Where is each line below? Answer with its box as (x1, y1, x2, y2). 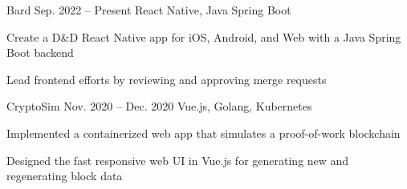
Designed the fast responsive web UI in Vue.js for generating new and (6, 151, 349, 168)
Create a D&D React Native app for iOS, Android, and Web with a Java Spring (6, 28, 401, 45)
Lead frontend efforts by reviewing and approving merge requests (6, 70, 327, 87)
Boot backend (6, 44, 74, 61)
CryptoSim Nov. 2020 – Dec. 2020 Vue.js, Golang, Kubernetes (6, 98, 312, 115)
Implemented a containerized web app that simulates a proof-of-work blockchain (6, 124, 401, 141)
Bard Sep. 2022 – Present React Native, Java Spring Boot (6, 2, 291, 18)
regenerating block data (6, 167, 123, 184)
